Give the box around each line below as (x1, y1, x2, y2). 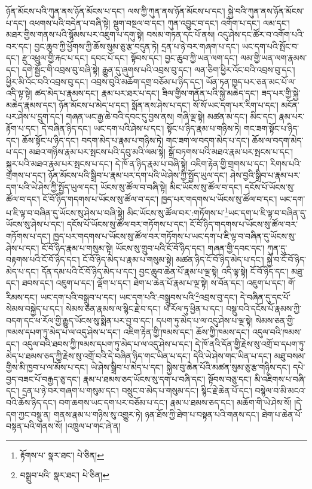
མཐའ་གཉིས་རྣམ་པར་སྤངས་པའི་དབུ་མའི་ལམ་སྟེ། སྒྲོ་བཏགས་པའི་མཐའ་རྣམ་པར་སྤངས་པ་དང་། (29, 145, 293, 158)
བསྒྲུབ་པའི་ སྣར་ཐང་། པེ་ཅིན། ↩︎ (20, 469, 109, 481)
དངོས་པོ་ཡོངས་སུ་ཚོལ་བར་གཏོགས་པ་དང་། (67, 218, 188, 230)
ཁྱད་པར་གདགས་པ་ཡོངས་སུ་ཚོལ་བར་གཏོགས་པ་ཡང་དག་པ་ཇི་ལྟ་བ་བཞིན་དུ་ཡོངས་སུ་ (53, 229, 296, 242)
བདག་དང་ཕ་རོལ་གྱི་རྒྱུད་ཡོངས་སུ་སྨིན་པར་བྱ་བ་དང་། (6, 314, 154, 326)
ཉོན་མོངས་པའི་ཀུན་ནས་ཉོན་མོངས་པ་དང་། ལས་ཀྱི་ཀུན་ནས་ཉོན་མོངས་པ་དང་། (6, 5, 225, 17)
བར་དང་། (6, 40, 32, 52)
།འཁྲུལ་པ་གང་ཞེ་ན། (65, 420, 121, 432)
